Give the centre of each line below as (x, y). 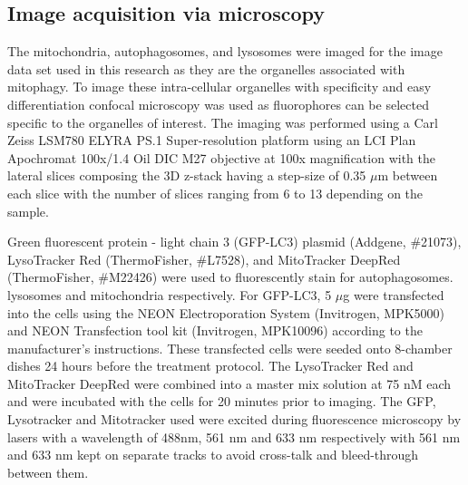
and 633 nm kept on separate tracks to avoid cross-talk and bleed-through (213, 455)
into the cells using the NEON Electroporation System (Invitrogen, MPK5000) (226, 312)
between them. (48, 472)
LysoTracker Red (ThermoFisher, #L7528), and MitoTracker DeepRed (204, 259)
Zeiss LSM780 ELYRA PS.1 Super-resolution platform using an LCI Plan (212, 140)
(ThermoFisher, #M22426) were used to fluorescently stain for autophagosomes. (230, 277)
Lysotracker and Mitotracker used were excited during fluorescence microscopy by (234, 419)
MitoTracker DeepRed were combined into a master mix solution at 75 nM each (229, 383)
